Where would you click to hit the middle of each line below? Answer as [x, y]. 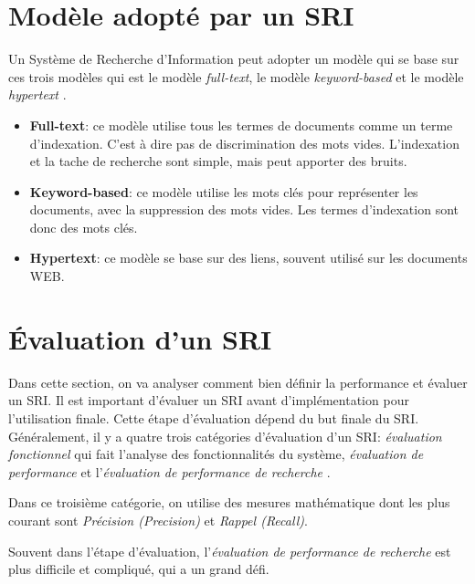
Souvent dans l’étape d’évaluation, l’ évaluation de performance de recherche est [230, 551]
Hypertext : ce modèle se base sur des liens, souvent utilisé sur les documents [248, 258]
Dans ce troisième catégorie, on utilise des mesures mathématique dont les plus [229, 502]
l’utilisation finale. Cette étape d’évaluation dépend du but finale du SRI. [214, 417]
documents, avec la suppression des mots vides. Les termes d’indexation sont [244, 209]
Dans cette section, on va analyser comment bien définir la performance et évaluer [238, 382]
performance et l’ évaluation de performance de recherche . [169, 471]
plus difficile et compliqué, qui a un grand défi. [139, 569]
